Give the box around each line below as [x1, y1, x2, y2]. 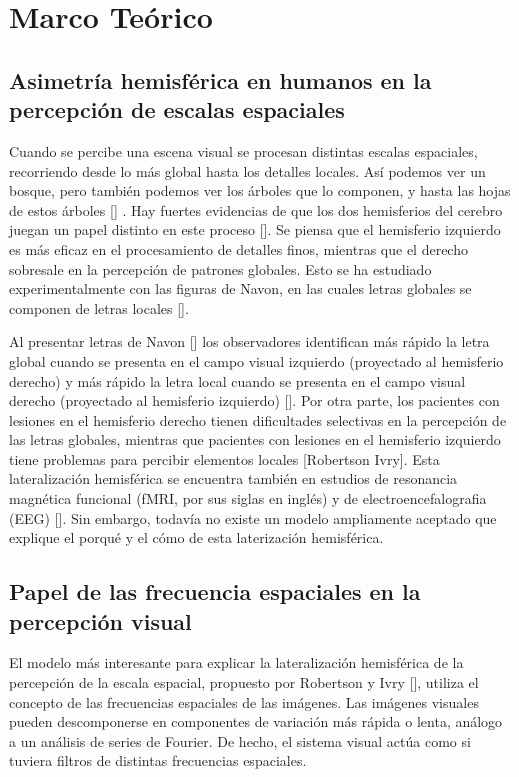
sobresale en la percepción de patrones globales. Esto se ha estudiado [9, 258, 432, 279]
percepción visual [9, 605, 192, 636]
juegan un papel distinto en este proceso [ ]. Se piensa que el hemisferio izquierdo [9, 219, 501, 240]
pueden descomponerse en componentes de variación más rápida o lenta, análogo [9, 711, 503, 732]
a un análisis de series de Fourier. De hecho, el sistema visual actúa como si [9, 730, 471, 751]
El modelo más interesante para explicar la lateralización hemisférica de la [9, 652, 464, 673]
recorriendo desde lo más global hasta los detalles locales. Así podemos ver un [9, 160, 486, 181]
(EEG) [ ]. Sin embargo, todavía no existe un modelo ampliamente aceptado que [9, 507, 497, 528]
